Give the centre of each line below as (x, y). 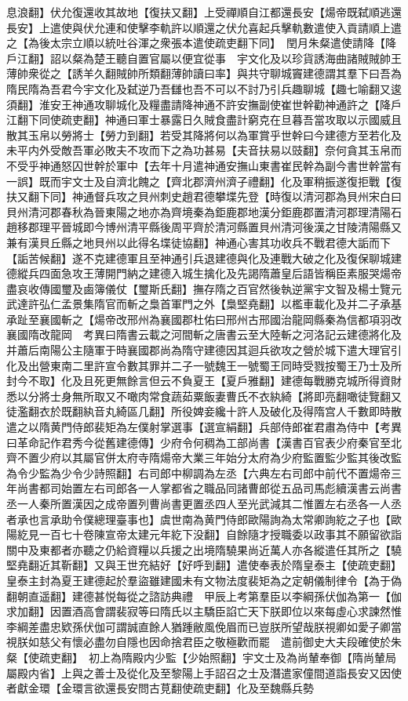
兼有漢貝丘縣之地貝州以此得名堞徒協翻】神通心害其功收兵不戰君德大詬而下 (199, 242)
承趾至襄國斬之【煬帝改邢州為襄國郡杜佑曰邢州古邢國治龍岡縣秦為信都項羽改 (204, 319)
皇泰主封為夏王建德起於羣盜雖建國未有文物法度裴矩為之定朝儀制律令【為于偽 (204, 580)
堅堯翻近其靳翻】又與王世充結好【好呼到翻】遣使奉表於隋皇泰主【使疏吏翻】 (204, 565)
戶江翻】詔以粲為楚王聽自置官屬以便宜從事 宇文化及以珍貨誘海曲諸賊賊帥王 (204, 58)
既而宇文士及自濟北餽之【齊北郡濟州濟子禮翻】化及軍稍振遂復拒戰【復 (220, 181)
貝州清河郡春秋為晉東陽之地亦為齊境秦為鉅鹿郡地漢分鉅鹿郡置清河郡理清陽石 (204, 211)
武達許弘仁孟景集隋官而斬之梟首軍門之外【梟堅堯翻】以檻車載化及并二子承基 (204, 304)
